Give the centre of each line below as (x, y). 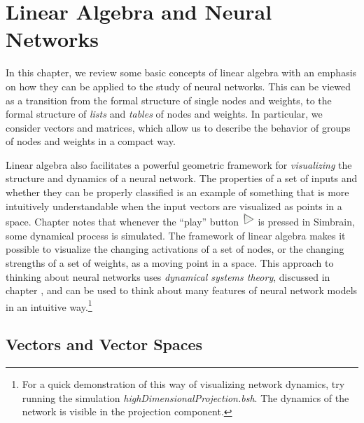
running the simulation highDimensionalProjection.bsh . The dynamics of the (185, 397)
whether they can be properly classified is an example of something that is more (177, 192)
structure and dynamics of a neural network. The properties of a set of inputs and (182, 178)
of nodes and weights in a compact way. (91, 141)
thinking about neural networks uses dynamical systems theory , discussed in (168, 276)
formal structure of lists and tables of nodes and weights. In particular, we (164, 114)
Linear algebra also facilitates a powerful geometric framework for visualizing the (179, 164)
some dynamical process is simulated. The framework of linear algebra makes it (176, 235)
